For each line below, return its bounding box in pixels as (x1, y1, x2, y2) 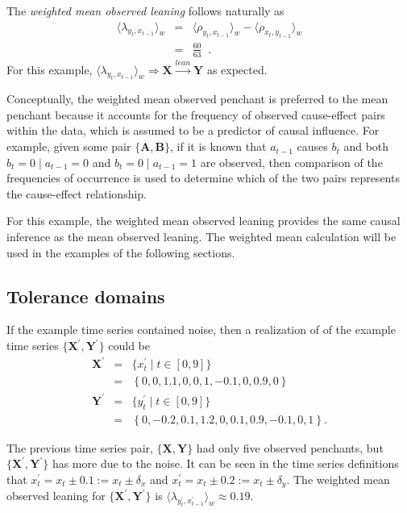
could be (108, 337, 151, 354)
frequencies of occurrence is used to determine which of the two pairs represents (6, 169, 400, 186)
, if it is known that (170, 138, 267, 155)
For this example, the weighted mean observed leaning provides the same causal (6, 212, 401, 229)
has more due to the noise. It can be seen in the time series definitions (52, 455, 399, 472)
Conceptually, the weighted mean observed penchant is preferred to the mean (6, 90, 388, 107)
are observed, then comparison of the (200, 153, 383, 170)
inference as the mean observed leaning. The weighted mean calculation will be (6, 228, 397, 245)
